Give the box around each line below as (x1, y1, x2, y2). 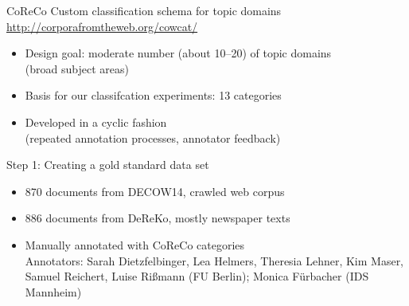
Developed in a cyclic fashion (25, 113, 167, 130)
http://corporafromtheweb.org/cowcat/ (6, 18, 198, 34)
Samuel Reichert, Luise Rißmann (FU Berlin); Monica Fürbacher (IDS (25, 268, 369, 284)
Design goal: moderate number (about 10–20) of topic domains (25, 45, 332, 61)
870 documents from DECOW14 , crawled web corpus (25, 182, 285, 199)
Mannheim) (25, 283, 82, 300)
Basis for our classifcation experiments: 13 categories (25, 87, 282, 104)
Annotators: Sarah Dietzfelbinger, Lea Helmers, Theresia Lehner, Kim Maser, (25, 252, 404, 269)
